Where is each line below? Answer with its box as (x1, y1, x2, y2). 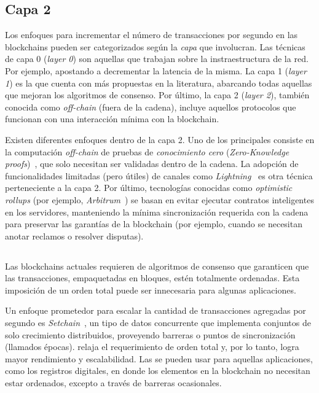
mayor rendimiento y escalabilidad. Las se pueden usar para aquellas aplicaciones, (5, 352, 313, 365)
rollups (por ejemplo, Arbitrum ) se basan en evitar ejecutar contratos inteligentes (5, 193, 314, 206)
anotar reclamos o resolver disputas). (5, 229, 144, 242)
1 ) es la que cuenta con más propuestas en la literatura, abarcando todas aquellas (5, 76, 312, 89)
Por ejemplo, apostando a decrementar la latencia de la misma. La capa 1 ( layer (5, 64, 307, 77)
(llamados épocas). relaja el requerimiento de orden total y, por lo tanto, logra (5, 340, 299, 353)
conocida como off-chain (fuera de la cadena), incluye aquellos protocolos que (5, 100, 296, 113)
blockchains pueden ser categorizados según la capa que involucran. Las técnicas (5, 40, 305, 53)
